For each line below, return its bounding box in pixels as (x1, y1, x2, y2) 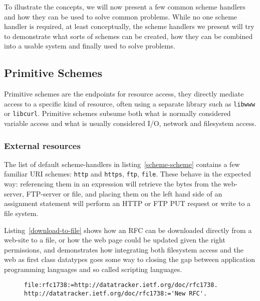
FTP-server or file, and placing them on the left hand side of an (26, 188, 222, 198)
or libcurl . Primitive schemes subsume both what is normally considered (4, 108, 231, 118)
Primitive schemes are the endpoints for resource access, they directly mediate (4, 88, 244, 99)
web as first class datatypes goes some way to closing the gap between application (4, 254, 255, 264)
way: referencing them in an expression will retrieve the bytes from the (4, 178, 221, 189)
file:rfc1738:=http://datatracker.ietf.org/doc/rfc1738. (24, 281, 218, 289)
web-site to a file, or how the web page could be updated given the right (4, 234, 225, 245)
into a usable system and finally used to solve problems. (4, 40, 175, 51)
